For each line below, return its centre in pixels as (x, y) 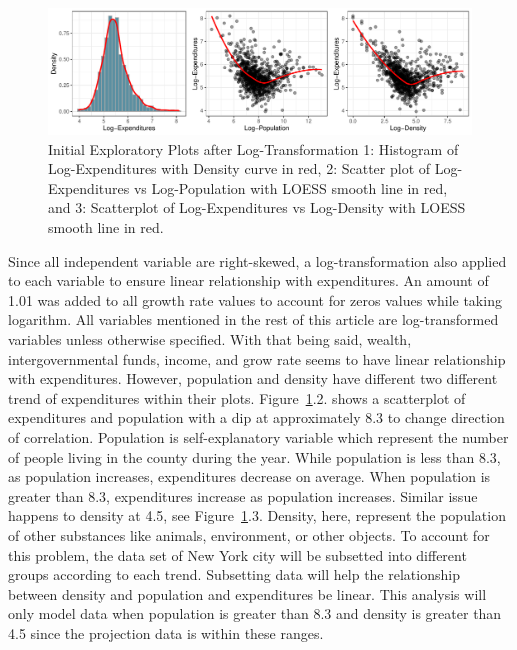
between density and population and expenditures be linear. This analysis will (247, 593)
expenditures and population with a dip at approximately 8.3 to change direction (256, 417)
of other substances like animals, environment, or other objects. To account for (249, 534)
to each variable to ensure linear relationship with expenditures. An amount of (248, 280)
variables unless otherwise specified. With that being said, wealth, (210, 339)
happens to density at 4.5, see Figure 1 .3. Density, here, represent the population (257, 515)
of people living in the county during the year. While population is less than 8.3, (254, 456)
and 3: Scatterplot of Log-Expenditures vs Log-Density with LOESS (257, 207)
